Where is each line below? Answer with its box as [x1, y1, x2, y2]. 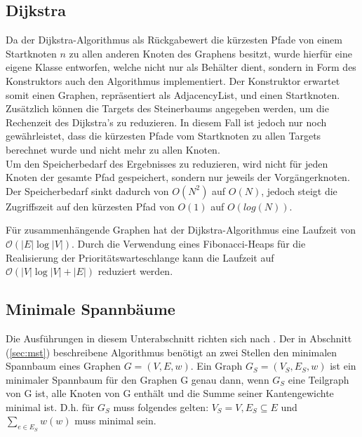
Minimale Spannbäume [6, 298, 175, 320]
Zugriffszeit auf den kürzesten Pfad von [6, 199, 175, 213]
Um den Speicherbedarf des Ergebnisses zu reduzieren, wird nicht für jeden [6, 156, 328, 170]
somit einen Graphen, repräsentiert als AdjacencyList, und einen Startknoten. [6, 87, 340, 102]
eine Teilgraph [288, 372, 349, 386]
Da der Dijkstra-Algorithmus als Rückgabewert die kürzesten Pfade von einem [6, 32, 342, 47]
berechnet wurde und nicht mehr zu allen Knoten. [6, 142, 220, 156]
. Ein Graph [190, 358, 243, 373]
